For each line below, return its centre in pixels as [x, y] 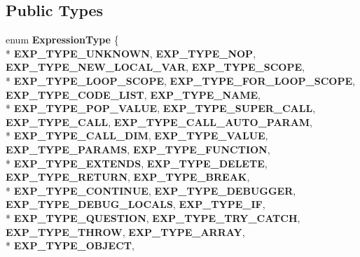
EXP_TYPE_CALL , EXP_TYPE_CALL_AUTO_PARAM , [159, 121]
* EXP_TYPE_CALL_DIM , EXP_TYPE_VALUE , [137, 136]
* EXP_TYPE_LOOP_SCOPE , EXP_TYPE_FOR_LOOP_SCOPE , [180, 80]
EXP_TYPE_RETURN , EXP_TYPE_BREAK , [128, 177]
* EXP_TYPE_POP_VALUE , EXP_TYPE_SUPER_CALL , [161, 108]
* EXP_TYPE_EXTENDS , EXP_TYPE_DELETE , [137, 163]
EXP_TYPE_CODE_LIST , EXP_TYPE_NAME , [133, 94]
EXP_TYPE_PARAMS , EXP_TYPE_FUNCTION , [138, 149]
